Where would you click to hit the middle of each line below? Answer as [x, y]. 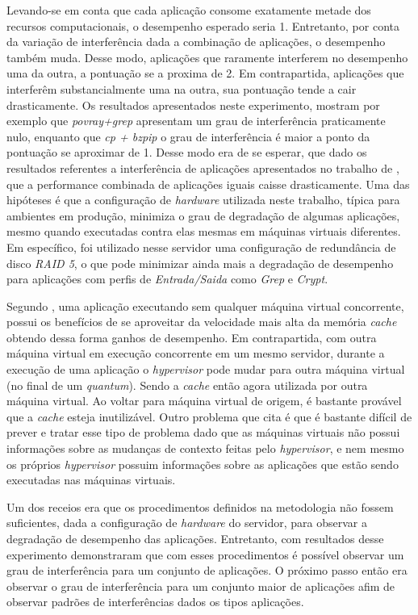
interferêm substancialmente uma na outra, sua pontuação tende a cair [182, 88]
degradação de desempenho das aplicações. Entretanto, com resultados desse [195, 538]
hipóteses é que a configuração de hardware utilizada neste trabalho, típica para [203, 200]
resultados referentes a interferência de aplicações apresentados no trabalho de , [203, 167]
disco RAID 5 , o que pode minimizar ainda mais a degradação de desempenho [200, 263]
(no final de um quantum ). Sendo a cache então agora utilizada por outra [187, 385]
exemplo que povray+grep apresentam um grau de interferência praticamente [196, 121]
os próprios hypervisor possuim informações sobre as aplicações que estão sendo [203, 464]
